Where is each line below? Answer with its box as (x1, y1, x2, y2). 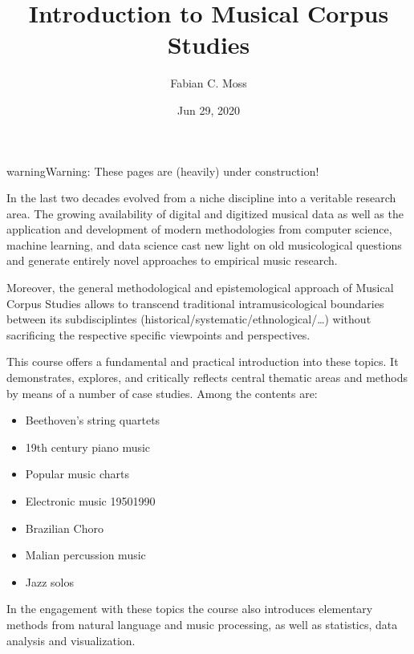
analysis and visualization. (6, 632, 136, 648)
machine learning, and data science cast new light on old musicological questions (6, 236, 402, 253)
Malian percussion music (25, 546, 146, 563)
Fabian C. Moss (170, 75, 247, 91)
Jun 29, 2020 (177, 101, 240, 118)
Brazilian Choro (25, 519, 103, 536)
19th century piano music (25, 438, 151, 455)
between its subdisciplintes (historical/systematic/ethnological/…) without (6, 311, 371, 327)
